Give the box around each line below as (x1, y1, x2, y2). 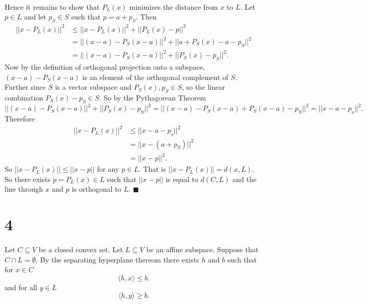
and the (232, 173, 257, 184)
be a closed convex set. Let (38, 244, 123, 254)
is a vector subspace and (55, 82, 132, 92)
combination (5, 92, 44, 103)
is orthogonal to (72, 184, 121, 194)
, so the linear (181, 82, 226, 92)
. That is (138, 164, 166, 174)
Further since (5, 82, 46, 92)
